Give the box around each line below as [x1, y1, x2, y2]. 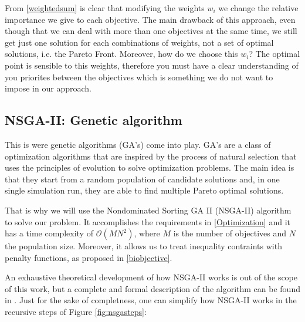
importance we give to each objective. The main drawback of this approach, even [5, 13, 296, 25]
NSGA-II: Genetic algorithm [5, 111, 182, 129]
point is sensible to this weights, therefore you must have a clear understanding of [5, 59, 299, 71]
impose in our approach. [5, 82, 91, 94]
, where [134, 227, 160, 239]
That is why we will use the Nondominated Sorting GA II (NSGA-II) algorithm [5, 204, 292, 216]
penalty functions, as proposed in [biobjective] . [5, 251, 172, 263]
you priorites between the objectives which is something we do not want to [5, 70, 273, 83]
